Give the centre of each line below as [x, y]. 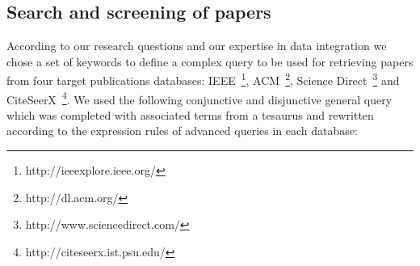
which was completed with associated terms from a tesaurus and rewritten [190, 114]
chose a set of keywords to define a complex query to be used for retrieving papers [210, 61]
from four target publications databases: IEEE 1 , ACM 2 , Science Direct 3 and [203, 79]
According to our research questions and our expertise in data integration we [197, 46]
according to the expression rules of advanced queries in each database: [182, 131]
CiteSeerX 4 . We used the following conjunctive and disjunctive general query [199, 98]
